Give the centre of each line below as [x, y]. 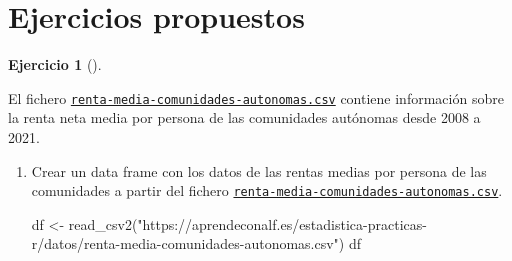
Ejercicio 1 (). [55, 64]
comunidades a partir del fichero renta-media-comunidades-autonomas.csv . [267, 190]
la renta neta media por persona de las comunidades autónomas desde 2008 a [244, 117]
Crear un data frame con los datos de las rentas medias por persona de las [259, 170]
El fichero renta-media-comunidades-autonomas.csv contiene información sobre [256, 97]
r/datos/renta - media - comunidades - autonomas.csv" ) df [196, 243]
